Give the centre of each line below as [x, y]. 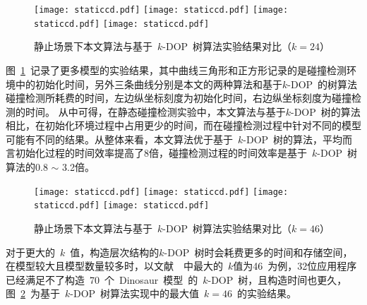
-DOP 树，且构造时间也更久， [277, 279]
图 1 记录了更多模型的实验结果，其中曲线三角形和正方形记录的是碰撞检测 [176, 70]
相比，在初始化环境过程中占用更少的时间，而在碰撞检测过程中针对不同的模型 [183, 125]
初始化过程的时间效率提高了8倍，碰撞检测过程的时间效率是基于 [161, 153]
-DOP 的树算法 [323, 84]
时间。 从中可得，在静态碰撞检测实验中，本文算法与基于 [155, 111]
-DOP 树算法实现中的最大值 [135, 293]
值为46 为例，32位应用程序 [295, 266]
